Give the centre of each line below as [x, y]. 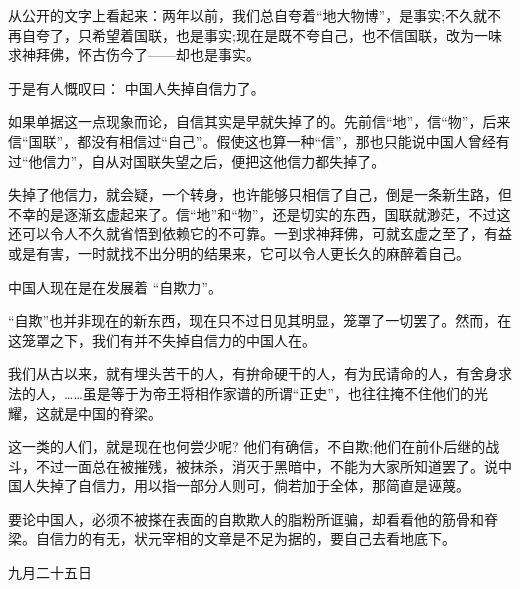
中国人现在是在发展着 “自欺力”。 [115, 286]
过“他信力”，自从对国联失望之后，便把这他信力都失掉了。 [197, 160]
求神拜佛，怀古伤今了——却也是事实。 [134, 54]
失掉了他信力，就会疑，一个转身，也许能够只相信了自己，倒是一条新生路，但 [260, 194]
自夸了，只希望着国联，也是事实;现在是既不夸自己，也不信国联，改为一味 [261, 34]
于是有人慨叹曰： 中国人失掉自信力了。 [136, 87]
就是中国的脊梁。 [105, 412]
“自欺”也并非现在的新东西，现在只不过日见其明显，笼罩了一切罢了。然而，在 [260, 320]
